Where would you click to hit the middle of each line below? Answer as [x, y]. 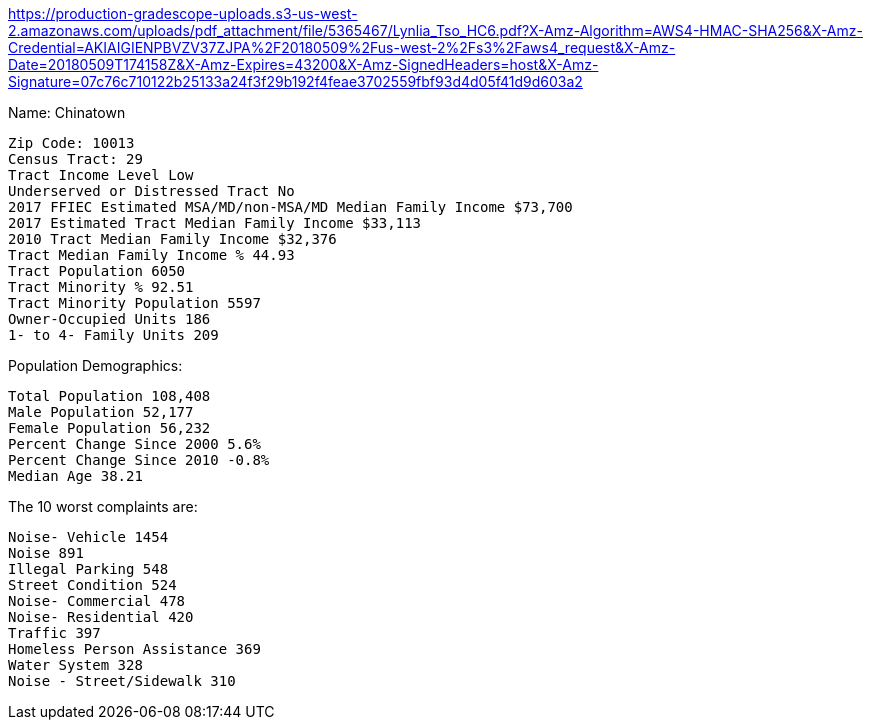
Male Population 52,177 [101, 412]
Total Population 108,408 [109, 396]
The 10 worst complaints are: [103, 506]
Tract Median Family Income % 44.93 [151, 255]
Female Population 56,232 [109, 428]
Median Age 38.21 [75, 476]
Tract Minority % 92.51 [101, 287]
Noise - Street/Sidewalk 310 [122, 681]
